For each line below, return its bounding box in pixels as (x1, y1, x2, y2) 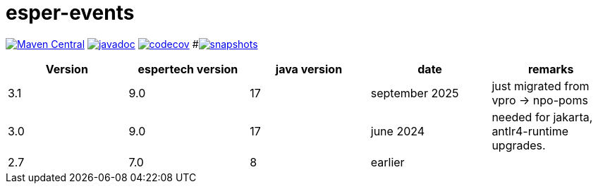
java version (275, 61, 343, 76)
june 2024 (370, 123, 425, 138)
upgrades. (492, 138, 546, 152)
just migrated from (492, 78, 590, 93)
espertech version (138, 61, 238, 76)
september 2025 (370, 85, 459, 100)
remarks (527, 61, 574, 76)
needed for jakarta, (492, 109, 593, 124)
